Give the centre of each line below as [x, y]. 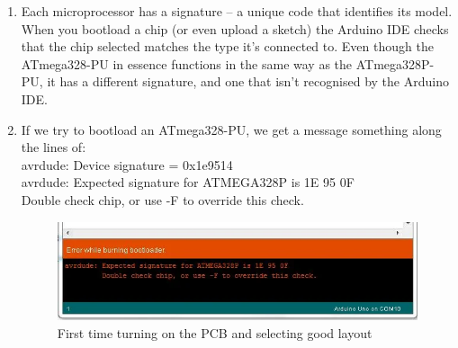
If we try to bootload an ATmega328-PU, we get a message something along [231, 129]
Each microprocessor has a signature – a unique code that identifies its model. [237, 11]
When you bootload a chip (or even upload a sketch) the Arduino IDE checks [235, 28]
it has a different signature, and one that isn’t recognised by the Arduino [248, 81]
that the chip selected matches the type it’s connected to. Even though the [227, 46]
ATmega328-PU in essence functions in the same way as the [187, 63]
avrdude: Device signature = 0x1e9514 [127, 164]
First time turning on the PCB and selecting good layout [215, 332]
